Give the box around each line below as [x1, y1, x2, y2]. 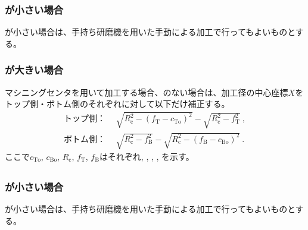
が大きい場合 [5, 62, 64, 77]
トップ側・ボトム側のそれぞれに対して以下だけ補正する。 [5, 97, 230, 110]
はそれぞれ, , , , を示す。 [99, 150, 194, 162]
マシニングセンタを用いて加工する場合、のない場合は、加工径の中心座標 [5, 86, 288, 98]
